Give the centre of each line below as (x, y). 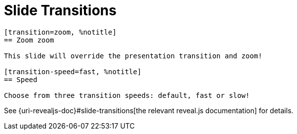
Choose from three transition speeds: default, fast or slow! (127, 95)
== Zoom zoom (29, 40)
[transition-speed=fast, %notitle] (73, 71)
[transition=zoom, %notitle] (60, 32)
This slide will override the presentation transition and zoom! (133, 56)
